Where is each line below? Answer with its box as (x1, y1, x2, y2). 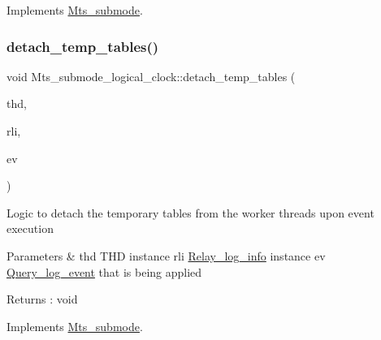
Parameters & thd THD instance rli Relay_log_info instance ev (6, 247, 326, 264)
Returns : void (6, 291, 78, 308)
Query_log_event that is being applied (6, 263, 202, 280)
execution (6, 220, 54, 237)
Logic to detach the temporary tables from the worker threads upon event (6, 204, 375, 221)
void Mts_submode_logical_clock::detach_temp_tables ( (6, 67, 296, 84)
